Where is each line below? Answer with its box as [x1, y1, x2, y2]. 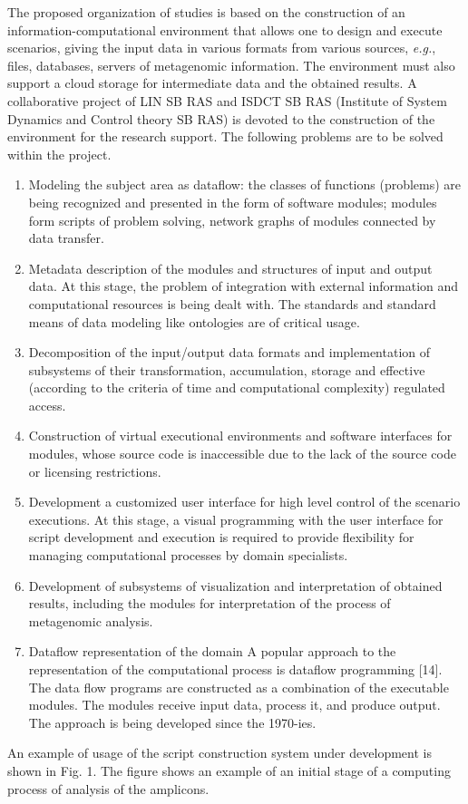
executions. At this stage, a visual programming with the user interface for [28, 509, 444, 528]
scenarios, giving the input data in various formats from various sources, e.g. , [7, 38, 436, 57]
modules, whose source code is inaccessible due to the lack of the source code [28, 444, 456, 463]
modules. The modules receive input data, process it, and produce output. [28, 695, 441, 714]
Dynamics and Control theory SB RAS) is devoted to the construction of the [7, 109, 435, 128]
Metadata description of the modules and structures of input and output [28, 258, 433, 277]
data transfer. [28, 228, 104, 247]
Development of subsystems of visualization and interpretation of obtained [28, 576, 443, 595]
